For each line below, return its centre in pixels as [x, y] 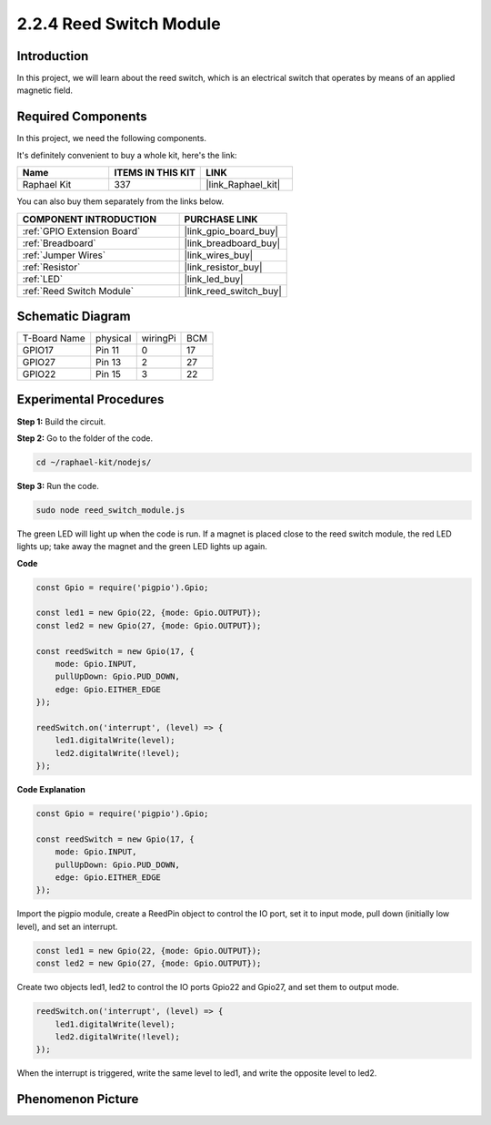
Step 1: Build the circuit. [61, 421]
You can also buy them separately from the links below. [120, 201]
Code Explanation [51, 790]
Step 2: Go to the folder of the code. [85, 438]
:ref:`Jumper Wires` [64, 255]
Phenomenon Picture [78, 1099]
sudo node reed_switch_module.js [110, 510]
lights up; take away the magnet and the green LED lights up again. [142, 547]
